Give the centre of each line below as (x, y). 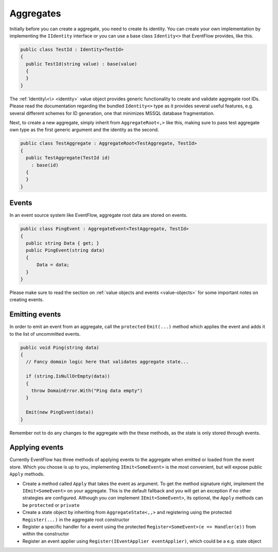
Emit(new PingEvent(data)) (60, 412)
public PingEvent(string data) (65, 250)
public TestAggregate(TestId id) (68, 158)
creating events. (27, 300)
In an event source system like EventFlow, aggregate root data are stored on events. (99, 215)
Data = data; (53, 265)
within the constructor (46, 534)
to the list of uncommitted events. (45, 334)
